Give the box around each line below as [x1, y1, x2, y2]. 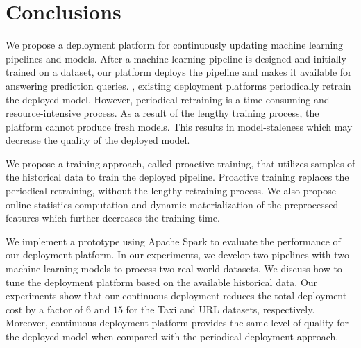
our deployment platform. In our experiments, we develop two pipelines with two [6, 247, 349, 262]
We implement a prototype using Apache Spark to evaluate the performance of [6, 233, 341, 248]
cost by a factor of [6, 301, 83, 316]
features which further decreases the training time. [6, 210, 220, 225]
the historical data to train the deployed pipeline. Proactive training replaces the [6, 169, 349, 184]
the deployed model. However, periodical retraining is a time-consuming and [6, 92, 330, 106]
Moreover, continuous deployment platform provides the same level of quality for [6, 315, 349, 330]
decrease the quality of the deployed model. [6, 133, 190, 147]
